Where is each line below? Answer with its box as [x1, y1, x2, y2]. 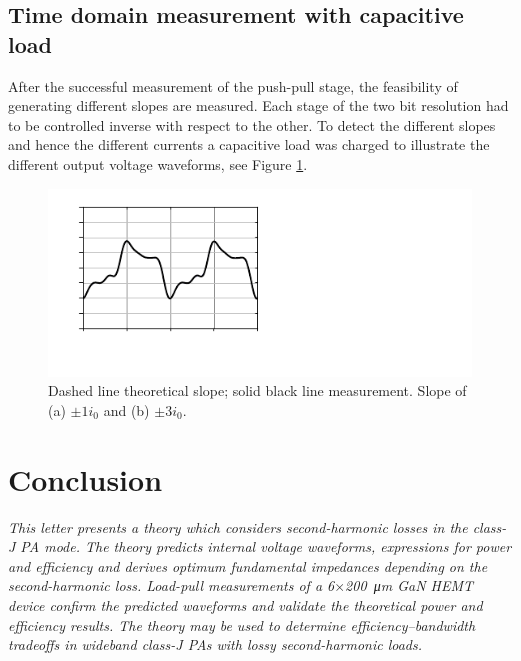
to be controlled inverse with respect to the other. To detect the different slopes [8, 114, 496, 135]
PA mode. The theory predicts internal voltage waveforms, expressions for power [20, 536, 512, 557]
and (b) [103, 399, 150, 420]
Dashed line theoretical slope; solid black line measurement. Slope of [48, 380, 467, 401]
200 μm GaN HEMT [345, 575, 474, 596]
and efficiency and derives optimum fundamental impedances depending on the [8, 555, 488, 576]
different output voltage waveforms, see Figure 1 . [8, 153, 308, 174]
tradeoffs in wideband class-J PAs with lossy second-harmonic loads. [8, 634, 423, 655]
